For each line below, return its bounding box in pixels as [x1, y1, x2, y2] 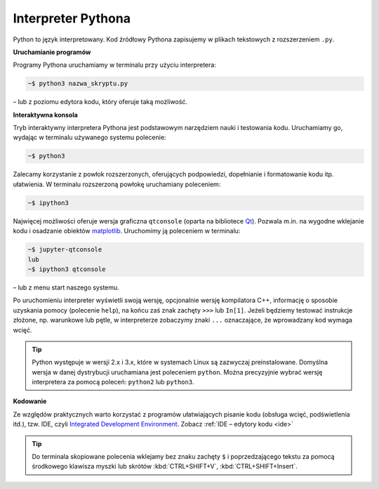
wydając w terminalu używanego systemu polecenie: [13, 133, 166, 142]
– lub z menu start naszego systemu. [13, 283, 119, 292]
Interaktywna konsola [13, 110, 79, 119]
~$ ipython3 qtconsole [27, 265, 106, 273]
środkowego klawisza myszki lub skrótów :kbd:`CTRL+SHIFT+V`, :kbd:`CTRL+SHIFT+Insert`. [32, 462, 298, 471]
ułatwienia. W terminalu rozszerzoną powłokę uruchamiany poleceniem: [13, 180, 221, 188]
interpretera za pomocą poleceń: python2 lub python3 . [32, 378, 194, 386]
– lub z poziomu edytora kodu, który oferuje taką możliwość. [13, 98, 188, 106]
